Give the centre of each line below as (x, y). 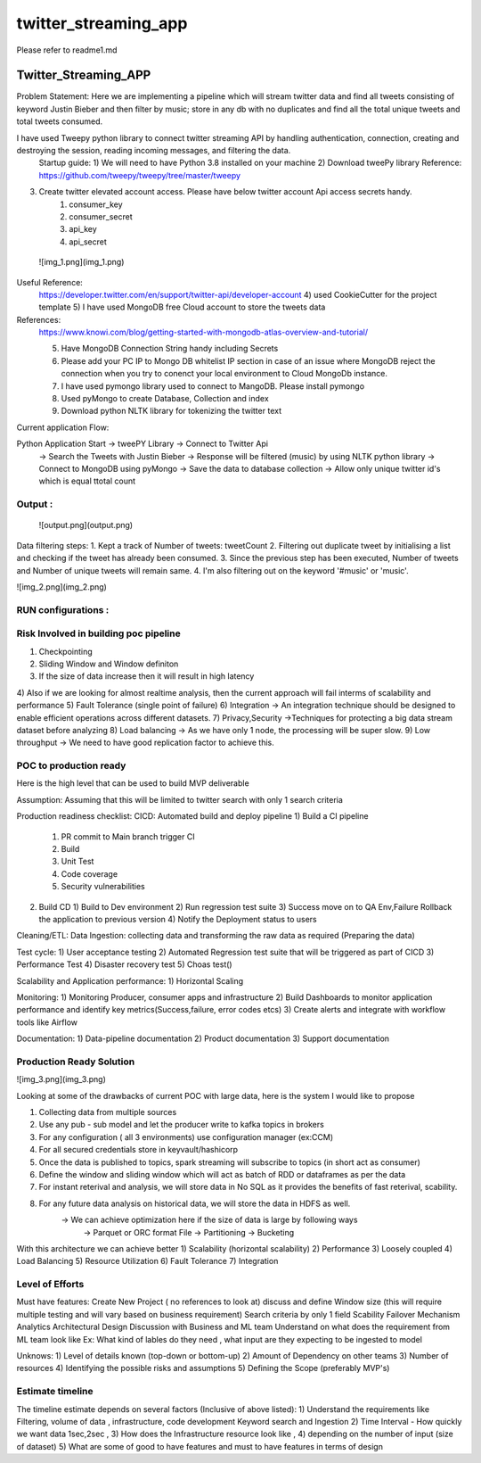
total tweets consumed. (60, 121)
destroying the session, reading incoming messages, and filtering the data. (154, 151)
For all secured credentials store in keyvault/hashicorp (139, 1150)
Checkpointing (65, 651)
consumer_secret (101, 216)
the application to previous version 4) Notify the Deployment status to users (178, 919)
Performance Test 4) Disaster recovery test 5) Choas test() (124, 964)
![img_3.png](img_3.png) (61, 1079)
